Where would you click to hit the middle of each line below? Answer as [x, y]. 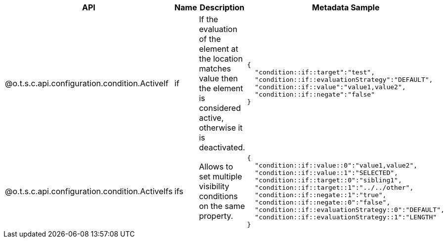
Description [222, 7]
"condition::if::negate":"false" [315, 94]
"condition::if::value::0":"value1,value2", [336, 165]
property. [216, 216]
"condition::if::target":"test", [315, 72]
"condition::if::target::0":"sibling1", [328, 180]
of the [210, 39]
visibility [214, 186]
